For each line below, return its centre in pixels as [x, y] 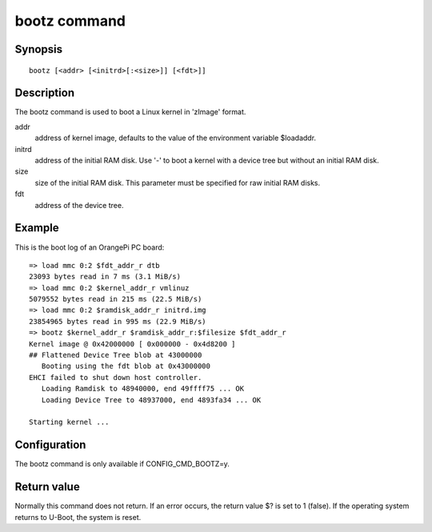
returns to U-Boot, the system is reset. [78, 517]
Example [37, 228]
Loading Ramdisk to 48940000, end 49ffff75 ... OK [142, 389]
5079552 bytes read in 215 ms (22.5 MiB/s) [116, 299]
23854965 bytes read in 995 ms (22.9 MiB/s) [118, 321]
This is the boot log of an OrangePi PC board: [90, 247]
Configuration [50, 445]
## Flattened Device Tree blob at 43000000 [116, 355]
